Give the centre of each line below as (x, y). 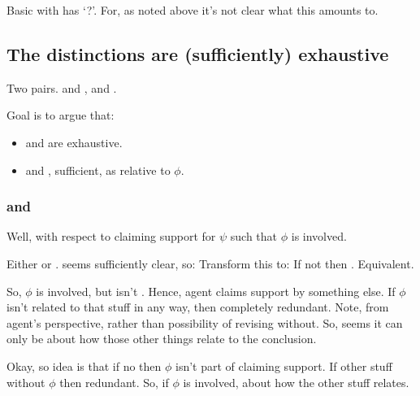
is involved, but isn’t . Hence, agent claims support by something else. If (216, 291)
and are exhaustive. (74, 142)
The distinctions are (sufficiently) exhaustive (198, 53)
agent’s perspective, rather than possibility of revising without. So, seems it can (205, 322)
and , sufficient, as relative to (98, 170)
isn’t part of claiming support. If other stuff (284, 366)
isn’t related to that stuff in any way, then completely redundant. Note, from (198, 307)
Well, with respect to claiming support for (111, 236)
